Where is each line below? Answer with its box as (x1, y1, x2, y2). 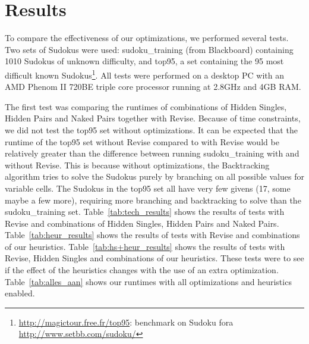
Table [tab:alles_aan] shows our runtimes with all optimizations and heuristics (5, 275, 292, 287)
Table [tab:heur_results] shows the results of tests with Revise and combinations (5, 229, 300, 241)
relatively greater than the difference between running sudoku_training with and (5, 147, 299, 160)
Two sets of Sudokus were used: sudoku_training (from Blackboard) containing (5, 43, 294, 55)
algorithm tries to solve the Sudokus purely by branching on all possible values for (5, 170, 304, 183)
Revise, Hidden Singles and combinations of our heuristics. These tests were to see (5, 252, 304, 264)
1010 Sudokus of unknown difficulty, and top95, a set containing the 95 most (5, 55, 284, 67)
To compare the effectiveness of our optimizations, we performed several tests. (5, 32, 289, 44)
